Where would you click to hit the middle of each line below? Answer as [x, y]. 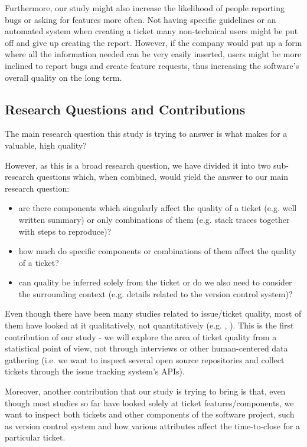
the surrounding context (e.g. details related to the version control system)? [156, 293]
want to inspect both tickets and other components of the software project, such [150, 414]
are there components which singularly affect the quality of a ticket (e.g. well [158, 208]
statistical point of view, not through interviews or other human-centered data [146, 348]
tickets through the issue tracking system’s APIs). [95, 371]
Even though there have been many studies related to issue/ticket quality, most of [153, 313]
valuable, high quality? [46, 145]
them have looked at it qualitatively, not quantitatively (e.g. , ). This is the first [149, 325]
